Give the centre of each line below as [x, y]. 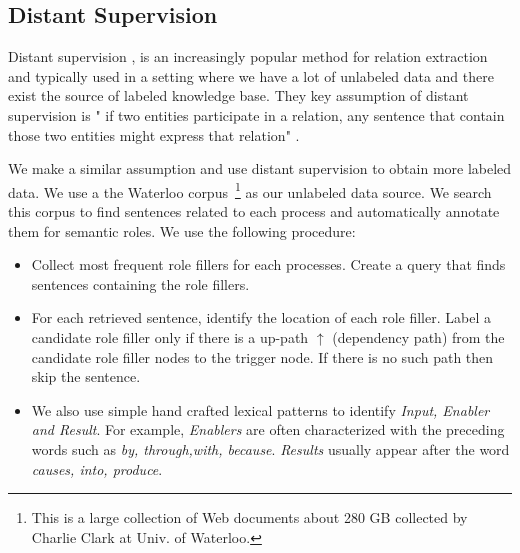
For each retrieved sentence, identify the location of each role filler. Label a [261, 317]
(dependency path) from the [418, 336]
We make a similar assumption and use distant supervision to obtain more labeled [260, 168]
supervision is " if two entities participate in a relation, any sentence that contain [256, 114]
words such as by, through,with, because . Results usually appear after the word [270, 448]
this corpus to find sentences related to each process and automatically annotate [254, 211]
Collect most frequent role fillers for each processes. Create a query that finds [268, 264]
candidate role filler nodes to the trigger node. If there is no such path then [262, 356]
